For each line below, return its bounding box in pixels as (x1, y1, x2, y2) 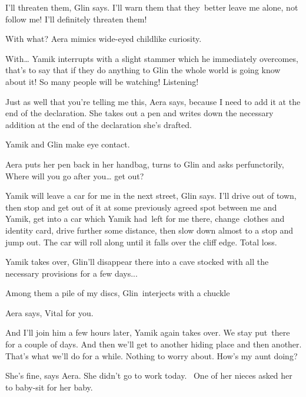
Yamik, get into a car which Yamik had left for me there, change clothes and (5, 212, 285, 225)
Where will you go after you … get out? (5, 169, 144, 182)
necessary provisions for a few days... (5, 267, 138, 279)
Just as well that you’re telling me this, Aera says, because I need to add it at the (5, 95, 301, 107)
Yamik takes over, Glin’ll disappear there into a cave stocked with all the (5, 255, 269, 268)
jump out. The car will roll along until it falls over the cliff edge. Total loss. (5, 235, 277, 248)
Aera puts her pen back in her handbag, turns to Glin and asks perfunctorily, (5, 158, 284, 170)
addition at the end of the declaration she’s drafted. (5, 118, 192, 130)
